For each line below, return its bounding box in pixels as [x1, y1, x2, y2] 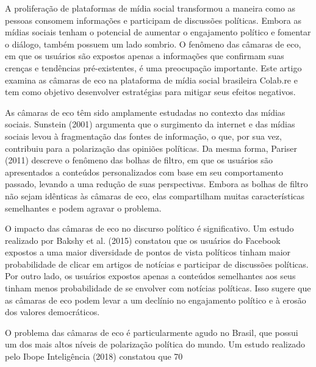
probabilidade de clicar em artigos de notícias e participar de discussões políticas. [5, 257, 309, 270]
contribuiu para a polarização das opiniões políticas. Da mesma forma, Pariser [5, 141, 297, 154]
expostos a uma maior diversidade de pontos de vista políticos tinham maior [5, 246, 291, 258]
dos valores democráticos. [5, 305, 100, 318]
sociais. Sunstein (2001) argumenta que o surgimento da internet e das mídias [5, 118, 295, 130]
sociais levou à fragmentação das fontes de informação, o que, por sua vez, [5, 129, 282, 142]
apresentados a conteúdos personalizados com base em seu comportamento [5, 165, 283, 178]
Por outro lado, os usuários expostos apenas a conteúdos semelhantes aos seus [5, 269, 296, 282]
